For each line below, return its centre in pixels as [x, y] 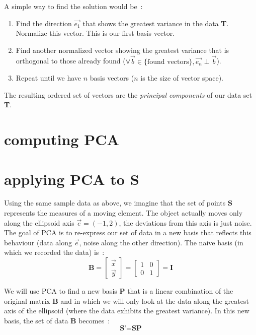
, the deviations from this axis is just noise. [185, 222]
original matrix [27, 300]
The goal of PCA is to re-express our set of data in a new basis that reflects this [128, 232]
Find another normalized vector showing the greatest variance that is [122, 50]
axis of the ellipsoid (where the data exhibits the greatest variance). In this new [127, 311]
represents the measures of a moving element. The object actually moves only [123, 213]
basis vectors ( [112, 78]
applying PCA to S [72, 179]
